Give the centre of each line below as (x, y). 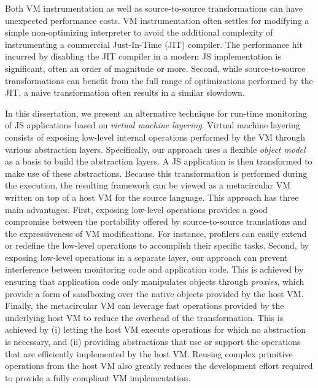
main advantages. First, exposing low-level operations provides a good (137, 209)
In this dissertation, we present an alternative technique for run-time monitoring (156, 113)
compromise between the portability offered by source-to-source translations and (156, 221)
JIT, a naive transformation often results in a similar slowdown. (125, 92)
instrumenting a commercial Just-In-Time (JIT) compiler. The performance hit (154, 44)
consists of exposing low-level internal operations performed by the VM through (155, 137)
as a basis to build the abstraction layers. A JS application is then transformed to (159, 161)
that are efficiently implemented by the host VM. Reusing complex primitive (149, 353)
